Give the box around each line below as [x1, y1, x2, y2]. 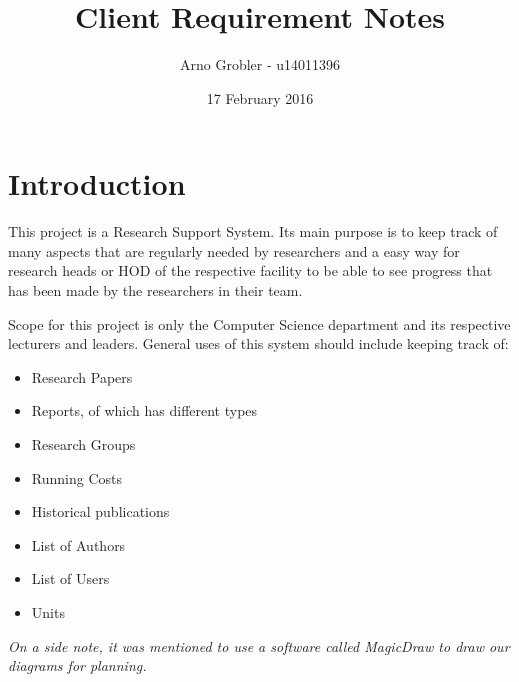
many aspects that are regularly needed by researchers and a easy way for [8, 240, 460, 261]
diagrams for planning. [8, 655, 147, 676]
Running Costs [31, 467, 122, 488]
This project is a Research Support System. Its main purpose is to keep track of [8, 221, 498, 242]
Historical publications [31, 501, 170, 522]
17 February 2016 [206, 87, 314, 108]
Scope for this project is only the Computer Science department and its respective [8, 313, 511, 334]
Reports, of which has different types [31, 400, 258, 421]
